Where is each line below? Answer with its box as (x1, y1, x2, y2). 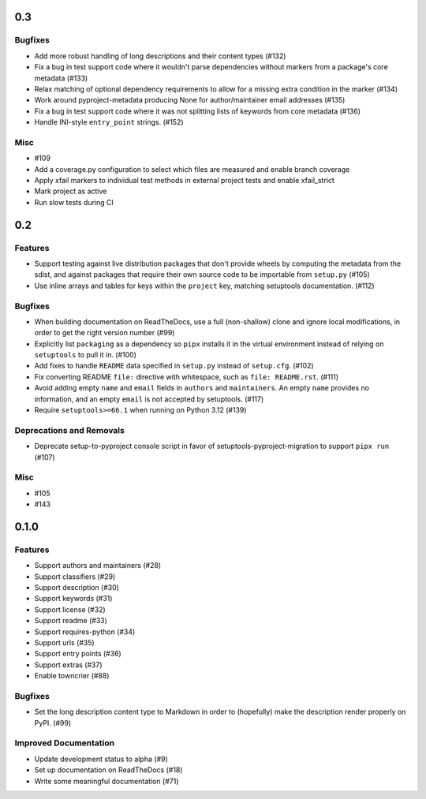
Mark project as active (34, 186, 107, 196)
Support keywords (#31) (34, 594, 113, 603)
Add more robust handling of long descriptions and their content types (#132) (34, 51, 286, 61)
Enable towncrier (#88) (34, 671, 110, 681)
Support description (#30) (34, 583, 120, 592)
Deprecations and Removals (14, 424, 125, 435)
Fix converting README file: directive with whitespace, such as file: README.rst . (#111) (34, 371, 339, 382)
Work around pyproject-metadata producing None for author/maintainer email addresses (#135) (34, 95, 346, 105)
